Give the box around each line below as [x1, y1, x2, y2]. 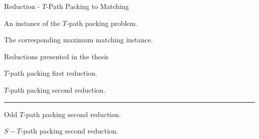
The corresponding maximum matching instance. [4, 34, 153, 45]
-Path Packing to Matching [46, 1, 129, 11]
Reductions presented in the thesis [4, 51, 109, 61]
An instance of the [4, 17, 60, 28]
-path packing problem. [66, 17, 138, 28]
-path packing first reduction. [8, 68, 98, 78]
